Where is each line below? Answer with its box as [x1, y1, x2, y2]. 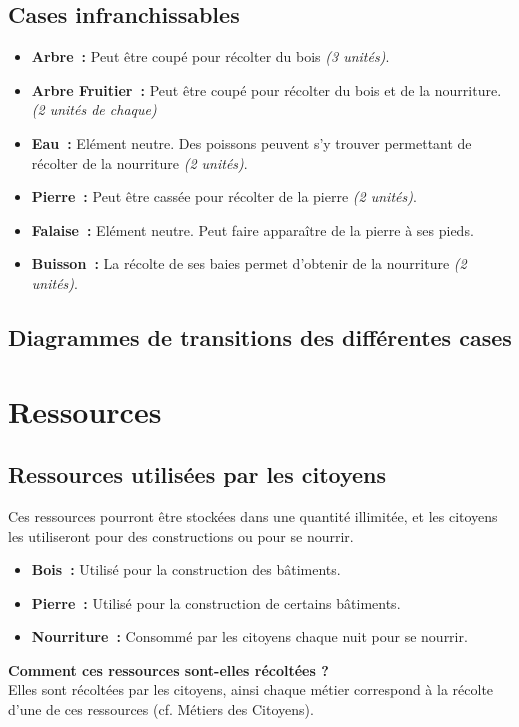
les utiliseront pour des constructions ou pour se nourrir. [8, 525, 354, 546]
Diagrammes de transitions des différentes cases [8, 321, 512, 352]
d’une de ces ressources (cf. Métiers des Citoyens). [8, 699, 314, 720]
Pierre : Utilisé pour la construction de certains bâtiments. [31, 592, 401, 613]
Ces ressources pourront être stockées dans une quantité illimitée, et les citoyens [8, 505, 498, 526]
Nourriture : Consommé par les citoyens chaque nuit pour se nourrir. [31, 626, 468, 647]
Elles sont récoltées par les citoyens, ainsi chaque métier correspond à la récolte [8, 679, 494, 700]
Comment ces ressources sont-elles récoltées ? [8, 659, 329, 680]
